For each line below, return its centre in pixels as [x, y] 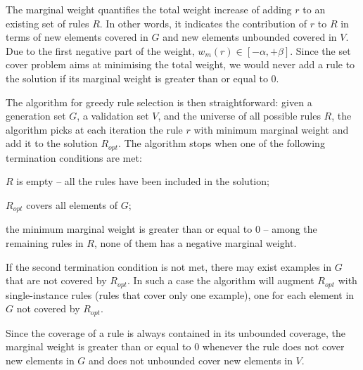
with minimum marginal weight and [271, 129]
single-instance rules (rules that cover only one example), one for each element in [180, 294]
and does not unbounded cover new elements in [191, 360]
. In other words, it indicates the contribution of [203, 23]
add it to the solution [52, 143]
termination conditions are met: [74, 157]
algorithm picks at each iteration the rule [94, 129]
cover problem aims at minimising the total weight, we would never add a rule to [180, 64]
